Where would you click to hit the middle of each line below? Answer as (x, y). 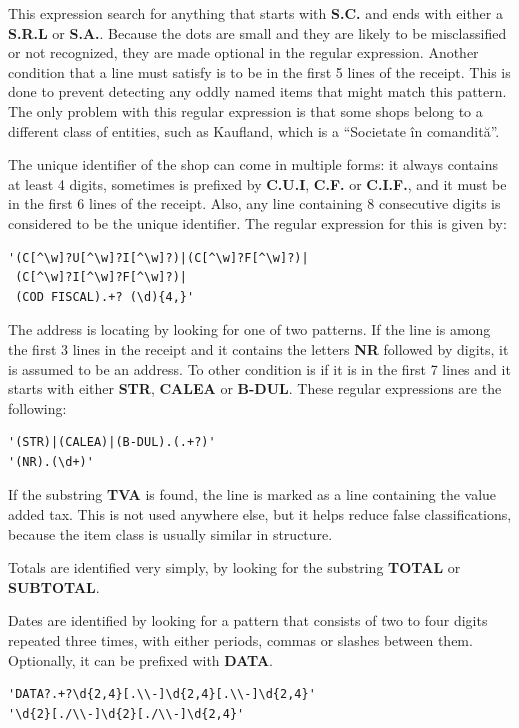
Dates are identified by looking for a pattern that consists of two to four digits (248, 620)
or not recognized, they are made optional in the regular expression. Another (243, 52)
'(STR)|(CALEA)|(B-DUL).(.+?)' (112, 442)
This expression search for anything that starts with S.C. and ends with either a (255, 13)
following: (37, 407)
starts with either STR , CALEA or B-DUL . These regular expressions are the (255, 388)
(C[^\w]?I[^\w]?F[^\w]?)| (101, 277)
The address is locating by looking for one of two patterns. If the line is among (249, 329)
